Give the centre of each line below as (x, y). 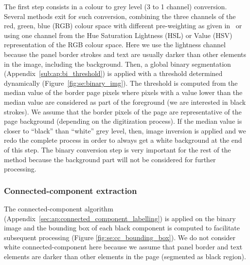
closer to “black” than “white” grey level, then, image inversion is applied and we (125, 130)
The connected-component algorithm (59, 208)
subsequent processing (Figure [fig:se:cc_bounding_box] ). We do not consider (120, 237)
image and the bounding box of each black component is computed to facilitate (122, 228)
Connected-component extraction (71, 190)
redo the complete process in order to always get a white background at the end (123, 140)
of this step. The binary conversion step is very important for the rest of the (117, 149)
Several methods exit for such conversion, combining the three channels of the (120, 16)
